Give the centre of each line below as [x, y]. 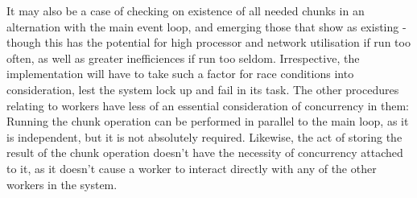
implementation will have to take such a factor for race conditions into [180, 74]
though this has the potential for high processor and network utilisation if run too [208, 42]
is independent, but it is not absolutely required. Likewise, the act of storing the [204, 136]
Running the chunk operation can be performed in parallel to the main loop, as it [208, 121]
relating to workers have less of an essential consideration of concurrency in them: [208, 105]
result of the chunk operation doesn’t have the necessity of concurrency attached [205, 153]
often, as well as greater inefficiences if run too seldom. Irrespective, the [183, 58]
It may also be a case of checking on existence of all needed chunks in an [186, 10]
